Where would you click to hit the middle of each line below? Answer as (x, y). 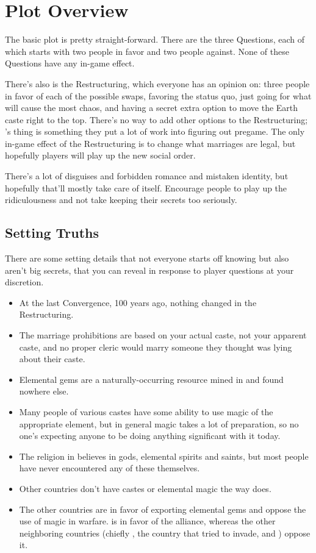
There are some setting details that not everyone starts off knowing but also (147, 258)
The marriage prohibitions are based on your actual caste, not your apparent (163, 335)
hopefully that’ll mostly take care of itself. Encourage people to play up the (146, 187)
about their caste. (52, 359)
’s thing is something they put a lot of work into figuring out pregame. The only (155, 131)
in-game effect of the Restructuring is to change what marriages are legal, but (150, 143)
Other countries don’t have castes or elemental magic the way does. (145, 488)
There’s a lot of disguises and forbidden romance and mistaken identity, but (147, 176)
